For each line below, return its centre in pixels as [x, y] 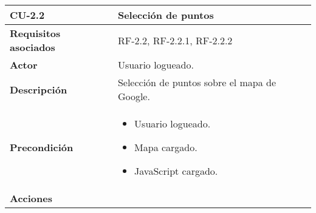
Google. [134, 96]
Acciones [31, 198]
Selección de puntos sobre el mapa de [197, 82]
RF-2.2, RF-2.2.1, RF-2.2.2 [175, 40]
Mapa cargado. [166, 147]
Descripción [39, 89]
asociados [33, 47]
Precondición [42, 147]
